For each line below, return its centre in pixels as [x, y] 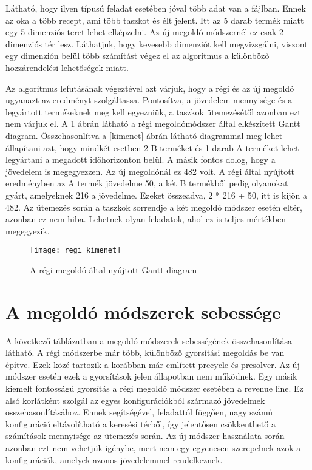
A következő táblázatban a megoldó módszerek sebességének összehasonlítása [149, 340]
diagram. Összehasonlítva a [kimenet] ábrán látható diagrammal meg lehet [144, 135]
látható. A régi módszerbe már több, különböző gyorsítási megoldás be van [145, 352]
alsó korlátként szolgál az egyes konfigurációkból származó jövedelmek [135, 400]
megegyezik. [28, 230]
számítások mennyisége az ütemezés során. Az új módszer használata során [145, 436]
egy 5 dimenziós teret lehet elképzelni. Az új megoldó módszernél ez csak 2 [144, 32]
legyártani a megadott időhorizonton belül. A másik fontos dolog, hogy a [141, 159]
